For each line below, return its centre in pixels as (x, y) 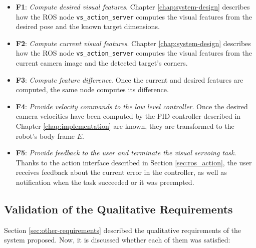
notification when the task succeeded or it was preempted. (105, 182)
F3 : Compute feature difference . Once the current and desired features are (130, 79)
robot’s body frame (45, 136)
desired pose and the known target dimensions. (88, 26)
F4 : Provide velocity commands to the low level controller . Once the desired (132, 106)
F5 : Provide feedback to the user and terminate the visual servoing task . (126, 153)
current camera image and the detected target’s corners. (102, 63)
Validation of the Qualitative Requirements (118, 209)
